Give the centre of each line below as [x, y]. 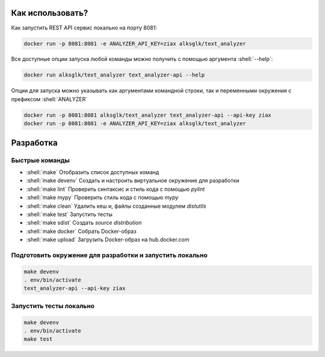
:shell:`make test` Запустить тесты [69, 214]
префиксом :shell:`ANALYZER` [49, 99]
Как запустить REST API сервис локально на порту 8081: [84, 28]
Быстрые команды [41, 160]
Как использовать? [50, 13]
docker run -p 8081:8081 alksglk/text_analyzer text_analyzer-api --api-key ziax [148, 115]
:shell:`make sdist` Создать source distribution [84, 223]
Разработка [35, 142]
